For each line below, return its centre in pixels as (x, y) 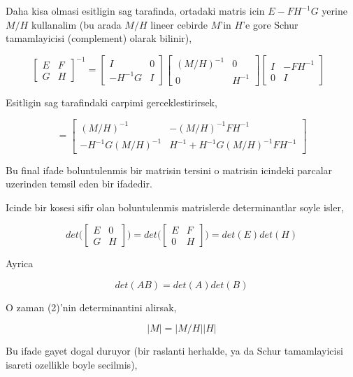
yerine (334, 10)
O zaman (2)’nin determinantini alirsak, (91, 307)
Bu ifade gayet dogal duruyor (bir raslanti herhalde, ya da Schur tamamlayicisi (174, 351)
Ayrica (20, 263)
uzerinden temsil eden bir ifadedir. (79, 184)
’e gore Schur (271, 24)
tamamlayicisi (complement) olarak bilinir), (99, 38)
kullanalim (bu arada (76, 24)
